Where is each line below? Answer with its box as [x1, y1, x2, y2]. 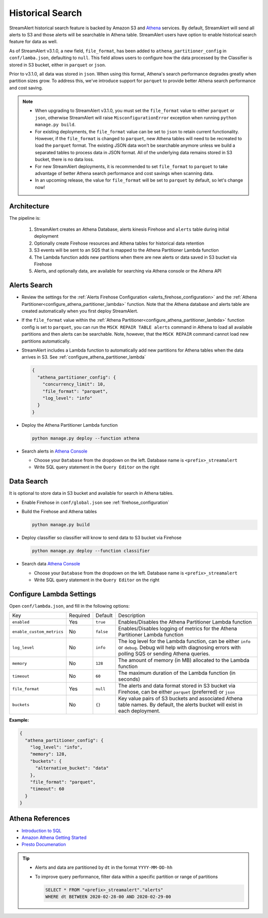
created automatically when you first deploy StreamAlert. [21, 308, 138, 314]
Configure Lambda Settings [9, 590, 96, 598]
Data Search [9, 477, 48, 486]
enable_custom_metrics [12, 629, 64, 634]
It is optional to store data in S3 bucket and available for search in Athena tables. [9, 490, 174, 496]
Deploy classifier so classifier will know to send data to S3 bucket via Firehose [21, 535, 182, 541]
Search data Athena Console [21, 561, 80, 567]
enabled [12, 619, 30, 625]
